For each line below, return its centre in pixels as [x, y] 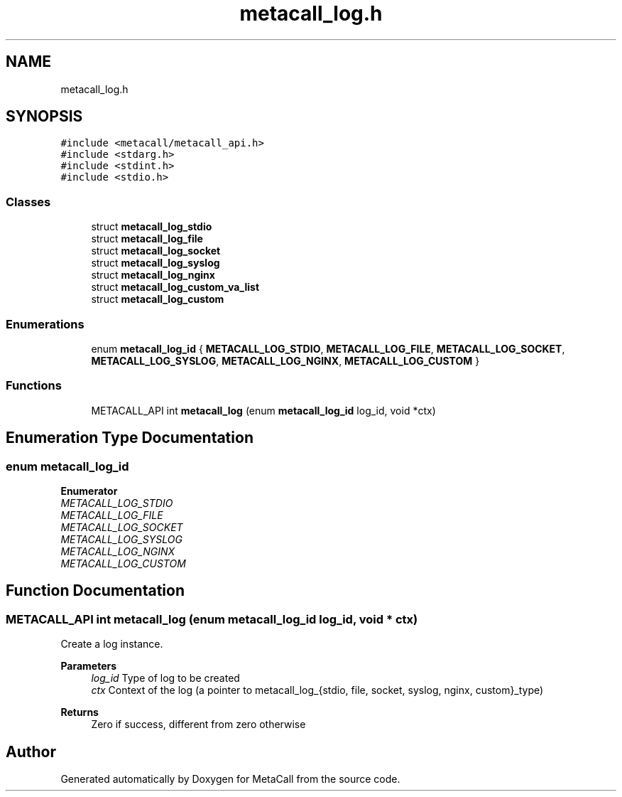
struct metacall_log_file [147, 239]
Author [31, 751]
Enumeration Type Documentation [130, 438]
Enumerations [45, 324]
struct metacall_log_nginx [153, 275]
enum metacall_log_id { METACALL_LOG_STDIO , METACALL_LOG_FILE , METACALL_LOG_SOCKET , [328, 348]
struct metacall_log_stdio [152, 227]
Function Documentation [95, 591]
